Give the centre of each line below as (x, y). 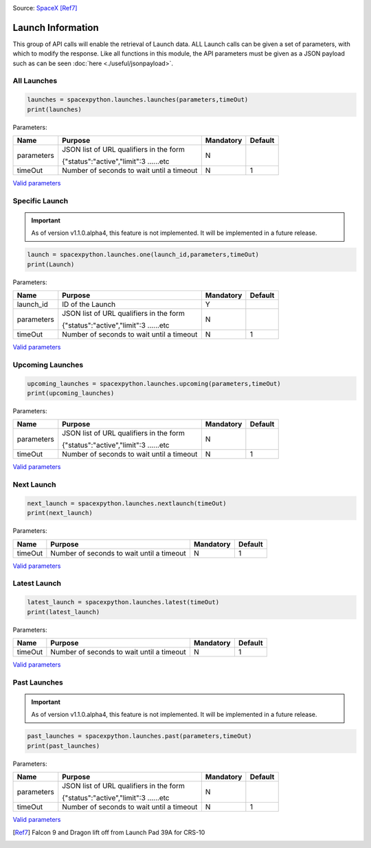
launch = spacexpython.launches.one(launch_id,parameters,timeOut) (143, 255)
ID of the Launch (89, 304)
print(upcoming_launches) (71, 393)
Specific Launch (41, 200)
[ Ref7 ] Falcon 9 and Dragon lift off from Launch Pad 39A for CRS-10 (109, 832)
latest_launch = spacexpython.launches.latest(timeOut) (123, 602)
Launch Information (56, 27)
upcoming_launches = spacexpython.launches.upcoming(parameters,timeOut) (154, 383)
